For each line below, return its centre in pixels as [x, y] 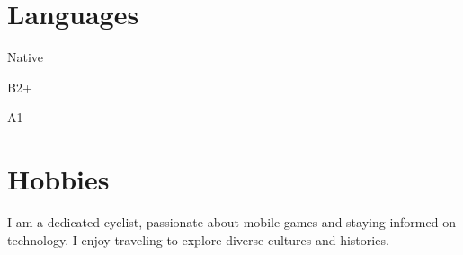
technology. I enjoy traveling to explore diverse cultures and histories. [198, 239]
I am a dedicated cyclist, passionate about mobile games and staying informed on [231, 222]
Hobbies [58, 179]
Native [26, 57]
